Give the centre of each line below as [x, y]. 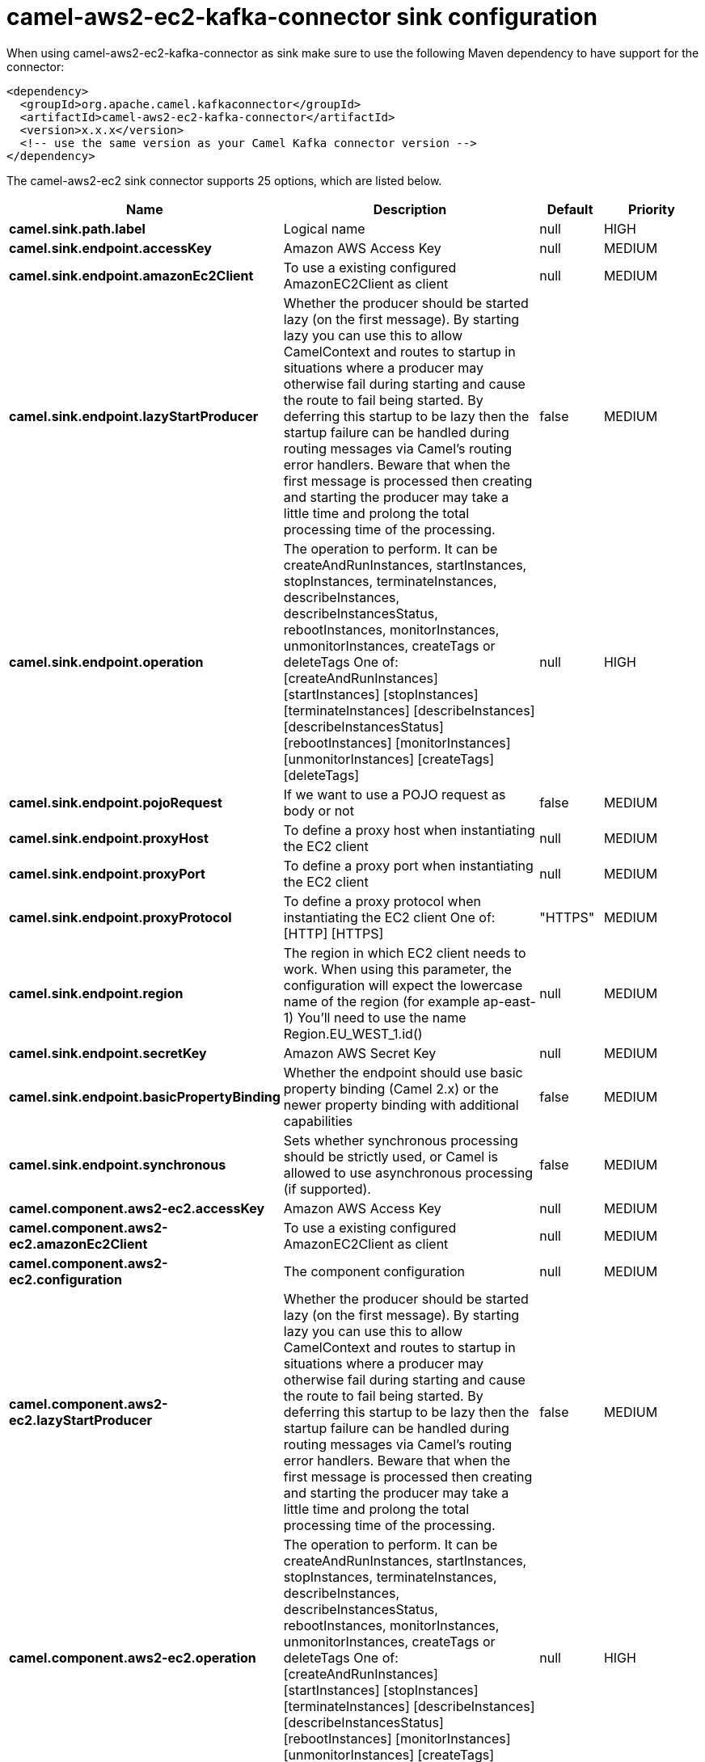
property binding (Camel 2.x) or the [391, 1088]
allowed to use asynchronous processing [408, 1172]
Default [570, 209]
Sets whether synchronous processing [401, 1140]
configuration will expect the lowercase [403, 985]
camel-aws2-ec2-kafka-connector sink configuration [302, 17]
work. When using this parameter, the [397, 969]
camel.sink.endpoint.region [96, 993]
